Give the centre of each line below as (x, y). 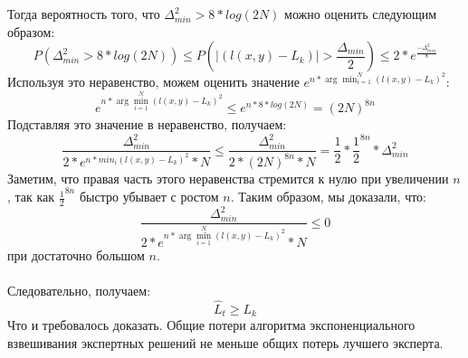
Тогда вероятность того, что (84, 14)
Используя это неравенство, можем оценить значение (153, 81)
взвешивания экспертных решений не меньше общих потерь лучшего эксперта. (225, 343)
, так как (31, 197)
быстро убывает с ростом (149, 197)
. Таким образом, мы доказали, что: (328, 197)
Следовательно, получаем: (79, 291)
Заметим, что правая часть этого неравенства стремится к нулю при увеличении (228, 178)
